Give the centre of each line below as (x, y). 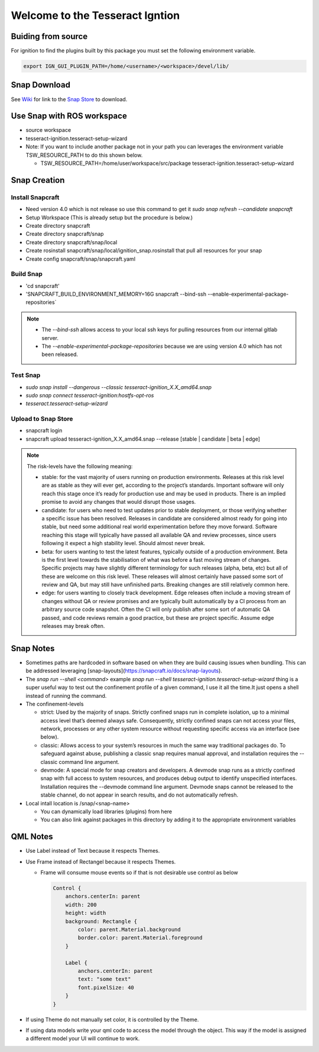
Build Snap (27, 274)
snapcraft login (44, 430)
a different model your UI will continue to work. (83, 1038)
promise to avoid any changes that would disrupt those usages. (119, 502)
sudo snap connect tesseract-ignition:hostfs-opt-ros (90, 395)
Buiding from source (49, 36)
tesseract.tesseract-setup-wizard (67, 404)
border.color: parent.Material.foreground (140, 938)
